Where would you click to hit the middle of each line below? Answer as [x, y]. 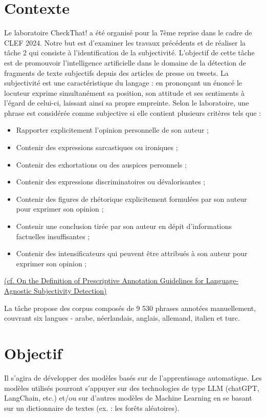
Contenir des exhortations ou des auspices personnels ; [101, 164]
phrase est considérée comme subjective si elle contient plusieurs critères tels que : [133, 112]
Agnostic [18, 290]
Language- [222, 280]
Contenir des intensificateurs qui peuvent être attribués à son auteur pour [132, 253]
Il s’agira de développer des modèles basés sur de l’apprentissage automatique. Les [133, 377]
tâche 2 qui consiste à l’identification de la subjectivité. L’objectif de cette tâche [129, 53]
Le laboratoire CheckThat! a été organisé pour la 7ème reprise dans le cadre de [128, 33]
